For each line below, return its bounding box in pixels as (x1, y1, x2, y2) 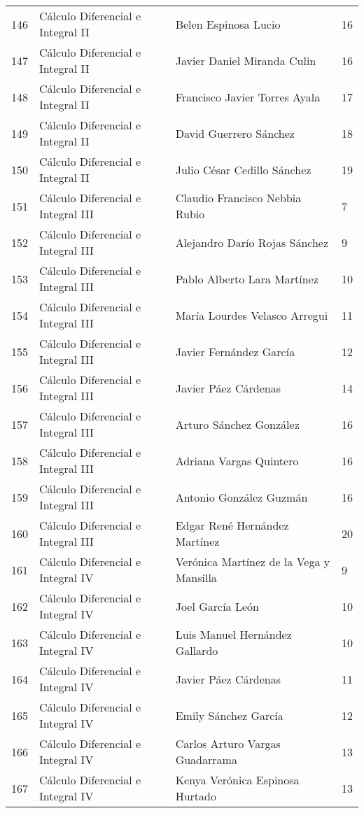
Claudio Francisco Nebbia (175, 190, 302, 206)
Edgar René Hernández (175, 517, 289, 533)
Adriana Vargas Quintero (175, 452, 299, 469)
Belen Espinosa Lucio (175, 15, 281, 32)
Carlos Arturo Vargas (175, 735, 281, 751)
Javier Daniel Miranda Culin (175, 52, 316, 69)
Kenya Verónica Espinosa (175, 772, 300, 788)
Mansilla (175, 570, 217, 586)
